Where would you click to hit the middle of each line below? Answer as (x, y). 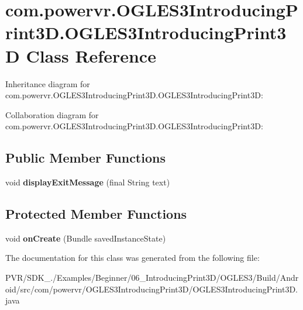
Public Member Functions (85, 158)
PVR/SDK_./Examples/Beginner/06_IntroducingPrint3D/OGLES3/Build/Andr (152, 278)
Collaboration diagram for (52, 114)
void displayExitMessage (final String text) (88, 182)
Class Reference (91, 55)
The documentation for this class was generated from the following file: (132, 258)
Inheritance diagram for (48, 83)
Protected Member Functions (96, 214)
